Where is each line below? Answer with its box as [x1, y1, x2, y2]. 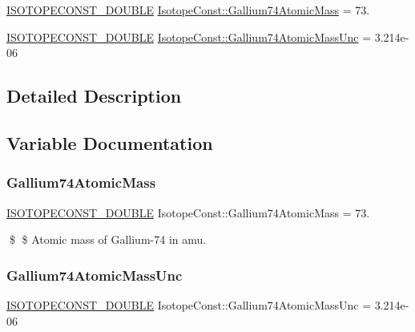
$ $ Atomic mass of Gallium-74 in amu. [9, 231, 207, 248]
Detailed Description [6, 83, 182, 108]
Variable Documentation [6, 130, 213, 155]
